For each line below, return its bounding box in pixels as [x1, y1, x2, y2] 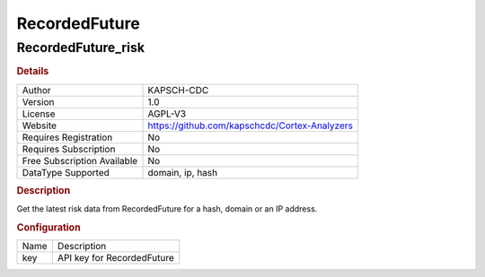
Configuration [16, 221, 81, 234]
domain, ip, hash [147, 166, 218, 178]
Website [22, 119, 57, 132]
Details [16, 65, 49, 78]
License [22, 108, 56, 120]
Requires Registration [22, 131, 113, 143]
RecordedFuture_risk [16, 39, 145, 56]
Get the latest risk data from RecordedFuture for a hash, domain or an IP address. [16, 203, 318, 214]
